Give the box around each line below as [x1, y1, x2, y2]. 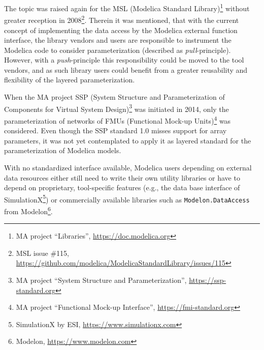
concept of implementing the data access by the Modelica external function [4, 24, 238, 35]
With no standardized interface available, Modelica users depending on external [4, 162, 252, 172]
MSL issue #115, [16, 247, 69, 258]
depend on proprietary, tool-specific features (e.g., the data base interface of [4, 182, 240, 193]
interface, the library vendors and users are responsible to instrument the [4, 35, 232, 45]
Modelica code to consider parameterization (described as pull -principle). [4, 44, 231, 55]
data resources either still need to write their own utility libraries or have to [4, 172, 240, 183]
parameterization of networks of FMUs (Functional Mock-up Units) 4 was [4, 113, 231, 126]
